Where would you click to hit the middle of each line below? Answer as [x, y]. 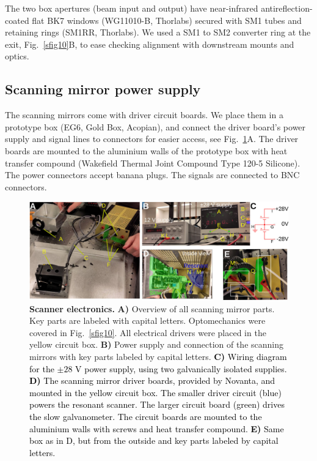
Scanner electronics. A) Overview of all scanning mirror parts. [152, 308]
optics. [17, 56]
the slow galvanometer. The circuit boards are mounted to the [146, 416]
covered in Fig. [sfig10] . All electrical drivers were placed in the [148, 332]
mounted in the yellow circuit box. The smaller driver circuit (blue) [155, 392]
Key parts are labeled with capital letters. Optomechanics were [148, 320]
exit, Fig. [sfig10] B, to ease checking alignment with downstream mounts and [150, 44]
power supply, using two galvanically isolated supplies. [186, 368]
